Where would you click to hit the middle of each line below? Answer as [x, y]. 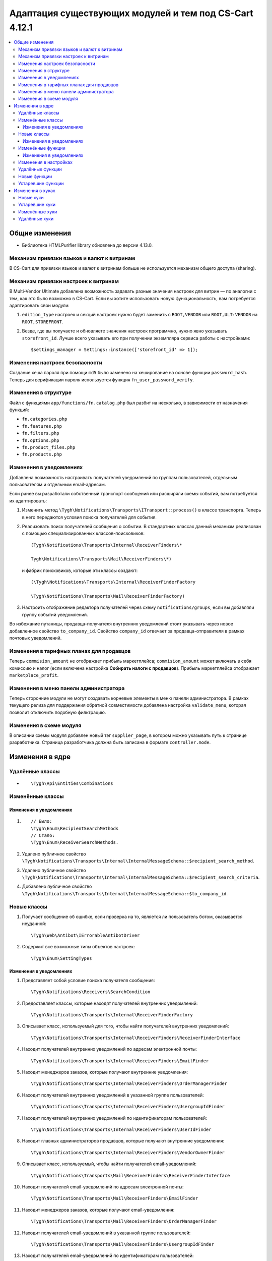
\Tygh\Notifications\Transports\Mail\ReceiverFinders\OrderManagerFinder [124, 1221]
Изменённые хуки [38, 211]
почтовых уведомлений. [36, 638]
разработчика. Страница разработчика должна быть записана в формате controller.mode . [110, 742]
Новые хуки [31, 197]
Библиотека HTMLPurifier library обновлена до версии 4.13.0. [87, 245]
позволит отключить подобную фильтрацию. [58, 712]
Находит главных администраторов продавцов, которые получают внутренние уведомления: [123, 1141]
